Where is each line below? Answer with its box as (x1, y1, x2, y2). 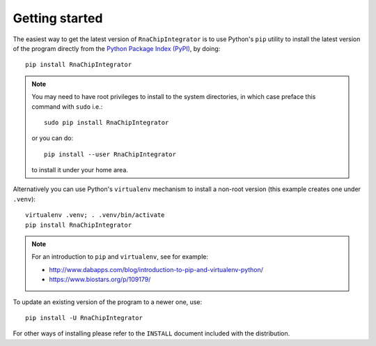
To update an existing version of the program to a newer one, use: (13, 297, 203, 306)
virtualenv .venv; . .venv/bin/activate (25, 211, 165, 219)
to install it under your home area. (31, 166, 129, 174)
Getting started (13, 10, 103, 26)
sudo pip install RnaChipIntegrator (44, 119, 169, 126)
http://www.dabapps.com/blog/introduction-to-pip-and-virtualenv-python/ (49, 265, 264, 273)
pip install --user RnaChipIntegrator (44, 150, 177, 158)
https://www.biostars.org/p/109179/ (49, 276, 151, 284)
